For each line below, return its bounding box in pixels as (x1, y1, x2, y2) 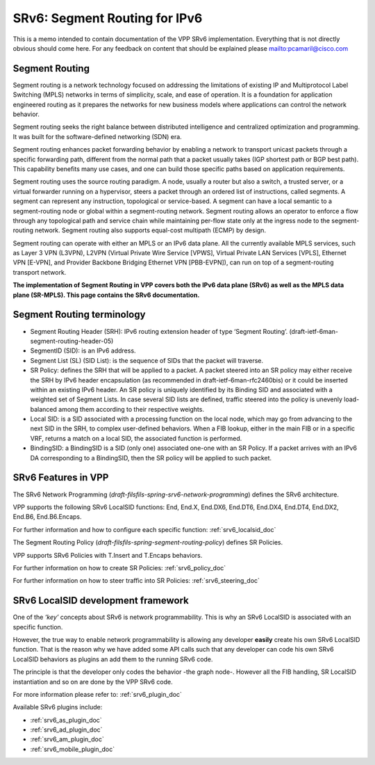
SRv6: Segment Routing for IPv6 (12, 10, 203, 26)
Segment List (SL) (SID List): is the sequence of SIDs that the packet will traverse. (30, 356, 264, 364)
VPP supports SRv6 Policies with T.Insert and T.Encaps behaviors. (12, 551, 203, 559)
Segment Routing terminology (12, 309, 146, 321)
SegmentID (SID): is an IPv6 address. (30, 346, 136, 355)
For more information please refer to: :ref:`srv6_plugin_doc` (12, 690, 182, 698)
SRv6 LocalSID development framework (12, 595, 189, 606)
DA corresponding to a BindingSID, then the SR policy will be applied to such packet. (30, 453, 272, 462)
